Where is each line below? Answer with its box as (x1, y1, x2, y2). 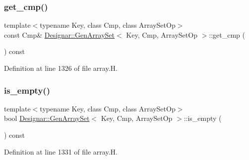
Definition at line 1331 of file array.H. (4, 146, 118, 157)
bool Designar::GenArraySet (4, 113, 90, 123)
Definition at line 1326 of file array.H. (4, 63, 118, 73)
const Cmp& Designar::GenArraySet (4, 29, 115, 40)
